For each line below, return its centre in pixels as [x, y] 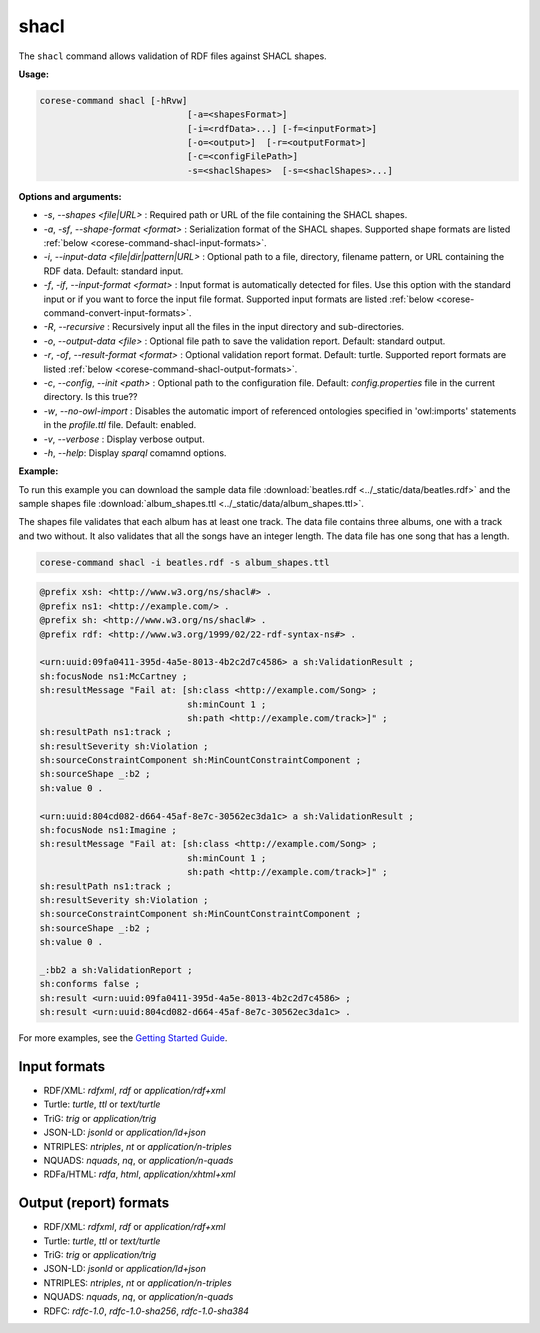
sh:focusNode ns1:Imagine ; [108, 830]
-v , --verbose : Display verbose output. [124, 439]
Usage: [34, 74]
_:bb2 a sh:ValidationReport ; [116, 969]
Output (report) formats [94, 1203]
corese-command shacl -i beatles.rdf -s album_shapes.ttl [184, 562]
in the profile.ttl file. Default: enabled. [120, 425]
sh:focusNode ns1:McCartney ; [113, 676]
